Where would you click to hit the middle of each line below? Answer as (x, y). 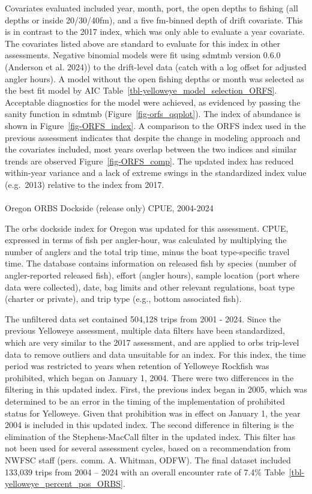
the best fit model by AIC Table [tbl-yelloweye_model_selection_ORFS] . (141, 90)
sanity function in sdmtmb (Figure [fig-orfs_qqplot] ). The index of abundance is (153, 114)
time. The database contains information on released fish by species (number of (151, 263)
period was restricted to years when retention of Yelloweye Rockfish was (137, 366)
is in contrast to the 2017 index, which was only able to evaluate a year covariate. (155, 32)
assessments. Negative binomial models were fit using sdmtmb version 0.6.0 (143, 55)
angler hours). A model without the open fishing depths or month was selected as (154, 78)
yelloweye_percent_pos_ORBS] (64, 483)
